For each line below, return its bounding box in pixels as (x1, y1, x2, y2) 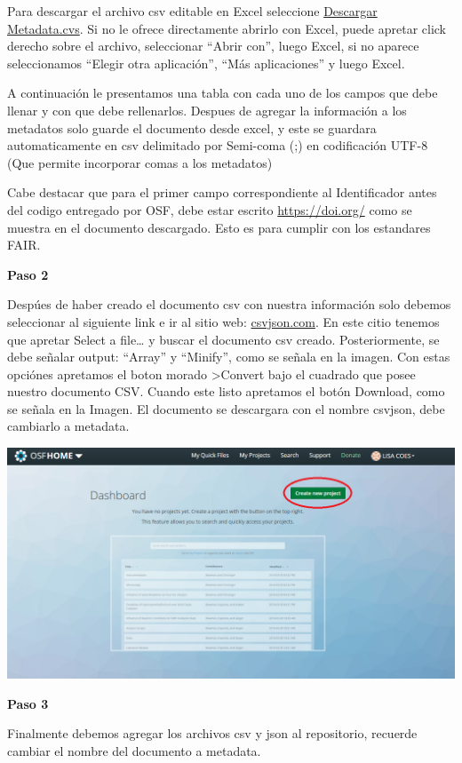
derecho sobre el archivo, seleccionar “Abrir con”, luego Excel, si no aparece (7, 36, 419, 55)
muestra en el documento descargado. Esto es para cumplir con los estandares (7, 218, 431, 236)
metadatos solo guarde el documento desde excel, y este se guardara (7, 118, 377, 137)
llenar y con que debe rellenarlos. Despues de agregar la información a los (7, 100, 407, 119)
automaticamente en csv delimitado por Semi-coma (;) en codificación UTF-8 (7, 136, 428, 155)
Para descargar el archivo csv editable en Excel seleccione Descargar (7, 2, 378, 20)
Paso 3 (7, 694, 49, 712)
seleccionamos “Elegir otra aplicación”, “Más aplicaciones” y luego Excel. (7, 53, 405, 72)
